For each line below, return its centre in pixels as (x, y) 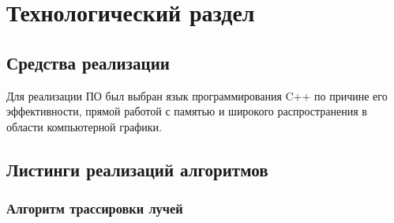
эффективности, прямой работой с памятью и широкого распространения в (187, 111)
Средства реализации (88, 62)
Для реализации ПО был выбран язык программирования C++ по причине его (197, 95)
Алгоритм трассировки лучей (95, 208)
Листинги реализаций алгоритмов (137, 169)
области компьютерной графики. (84, 126)
